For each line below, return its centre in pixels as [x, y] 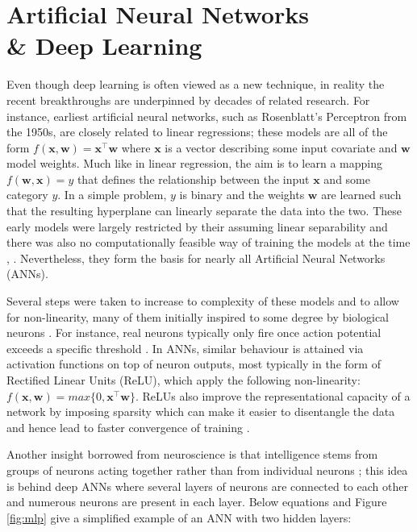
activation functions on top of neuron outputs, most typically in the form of [194, 364]
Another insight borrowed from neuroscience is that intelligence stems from [192, 454]
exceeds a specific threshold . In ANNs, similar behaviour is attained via [185, 348]
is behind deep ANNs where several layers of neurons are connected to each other [207, 486]
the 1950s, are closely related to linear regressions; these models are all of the [197, 132]
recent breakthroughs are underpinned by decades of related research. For [188, 100]
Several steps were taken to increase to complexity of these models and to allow [203, 301]
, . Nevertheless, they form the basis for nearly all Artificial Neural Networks [196, 258]
